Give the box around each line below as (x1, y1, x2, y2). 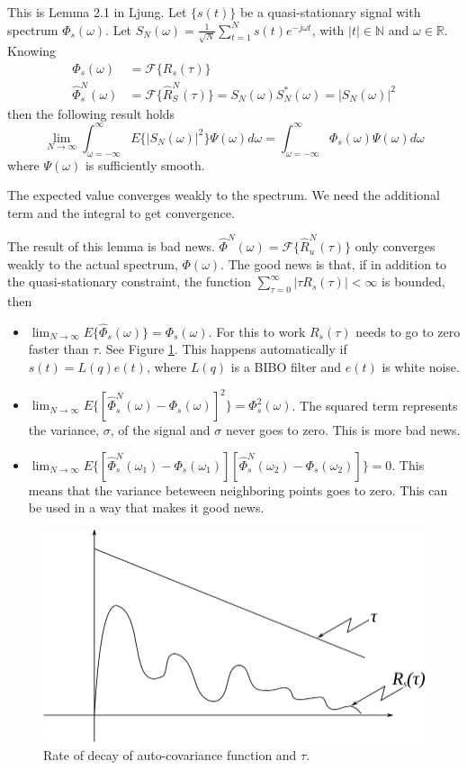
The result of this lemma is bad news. (7, 237, 215, 256)
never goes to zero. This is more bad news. (225, 421, 461, 439)
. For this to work (208, 322, 306, 340)
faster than (28, 340, 89, 358)
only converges (355, 237, 436, 256)
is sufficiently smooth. (85, 155, 205, 174)
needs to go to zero (355, 322, 461, 340)
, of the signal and (110, 421, 211, 439)
